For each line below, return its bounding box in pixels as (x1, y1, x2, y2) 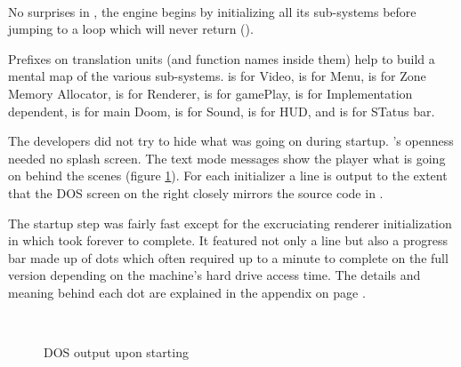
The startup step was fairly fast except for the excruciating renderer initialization (8, 213, 452, 232)
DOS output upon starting (44, 343, 189, 362)
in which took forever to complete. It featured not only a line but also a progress (8, 231, 448, 250)
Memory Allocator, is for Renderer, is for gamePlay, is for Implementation (8, 84, 413, 102)
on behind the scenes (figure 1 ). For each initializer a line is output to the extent (8, 166, 448, 185)
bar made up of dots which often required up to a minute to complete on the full (8, 248, 449, 267)
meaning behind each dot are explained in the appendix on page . (8, 283, 366, 301)
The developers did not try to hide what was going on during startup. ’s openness (8, 132, 454, 150)
